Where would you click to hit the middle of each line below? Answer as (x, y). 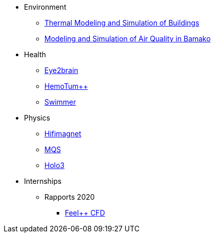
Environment (45, 7)
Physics (37, 118)
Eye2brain (62, 70)
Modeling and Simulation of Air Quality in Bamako (128, 39)
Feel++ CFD (85, 213)
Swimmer (60, 102)
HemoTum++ (66, 86)
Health (35, 54)
